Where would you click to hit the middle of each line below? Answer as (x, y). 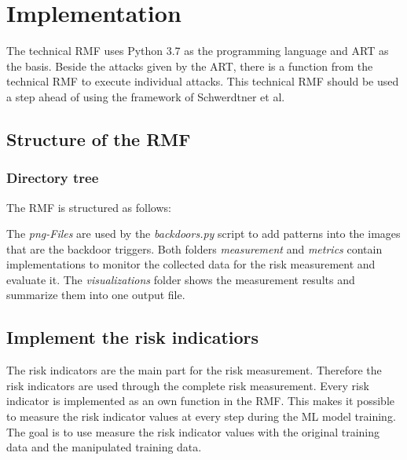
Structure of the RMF (99, 139)
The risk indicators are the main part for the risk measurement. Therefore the (194, 370)
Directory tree (53, 178)
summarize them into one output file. (96, 295)
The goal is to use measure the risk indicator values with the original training (193, 431)
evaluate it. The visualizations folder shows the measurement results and (181, 279)
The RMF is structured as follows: (89, 207)
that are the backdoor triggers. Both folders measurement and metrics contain (194, 248)
